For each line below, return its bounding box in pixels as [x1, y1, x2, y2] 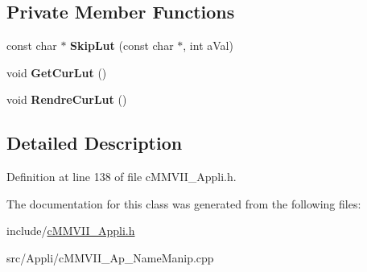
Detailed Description [6, 130, 183, 155]
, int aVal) [183, 37, 233, 54]
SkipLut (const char [70, 37, 174, 54]
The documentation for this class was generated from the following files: [6, 195, 361, 212]
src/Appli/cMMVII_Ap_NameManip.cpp [6, 249, 214, 266]
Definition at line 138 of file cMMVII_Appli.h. [6, 168, 237, 185]
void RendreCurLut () [6, 91, 127, 108]
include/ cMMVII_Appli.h [6, 222, 135, 239]
